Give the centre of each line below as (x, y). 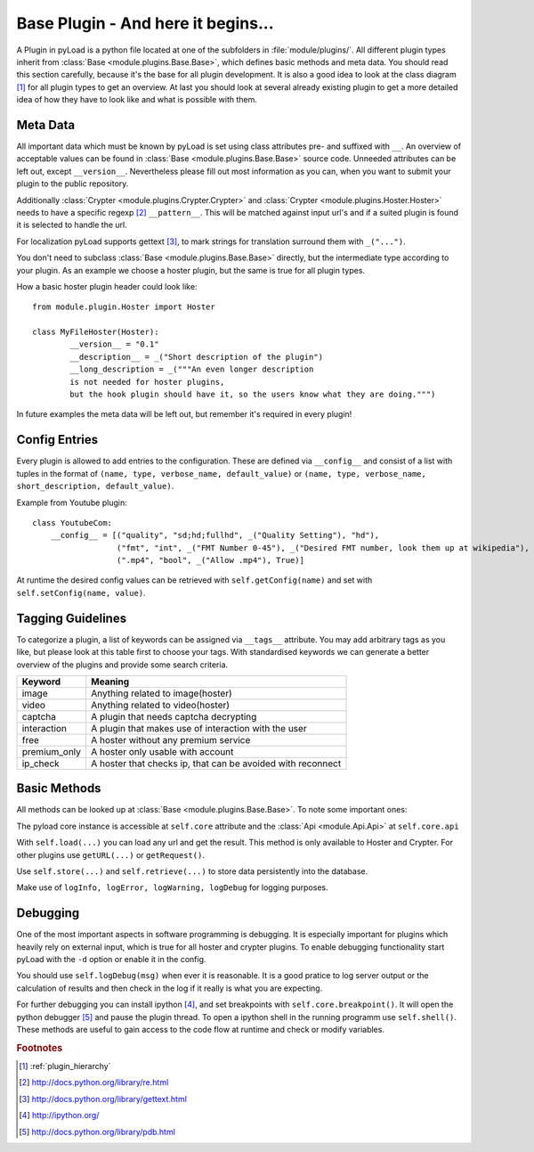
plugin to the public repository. (73, 184)
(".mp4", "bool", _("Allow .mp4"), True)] (210, 560)
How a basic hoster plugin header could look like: (107, 286)
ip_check (40, 764)
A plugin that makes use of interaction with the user (198, 728)
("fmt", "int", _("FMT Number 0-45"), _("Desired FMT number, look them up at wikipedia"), (323, 547)
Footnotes (40, 1048)
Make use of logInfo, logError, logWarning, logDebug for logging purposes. (172, 887)
